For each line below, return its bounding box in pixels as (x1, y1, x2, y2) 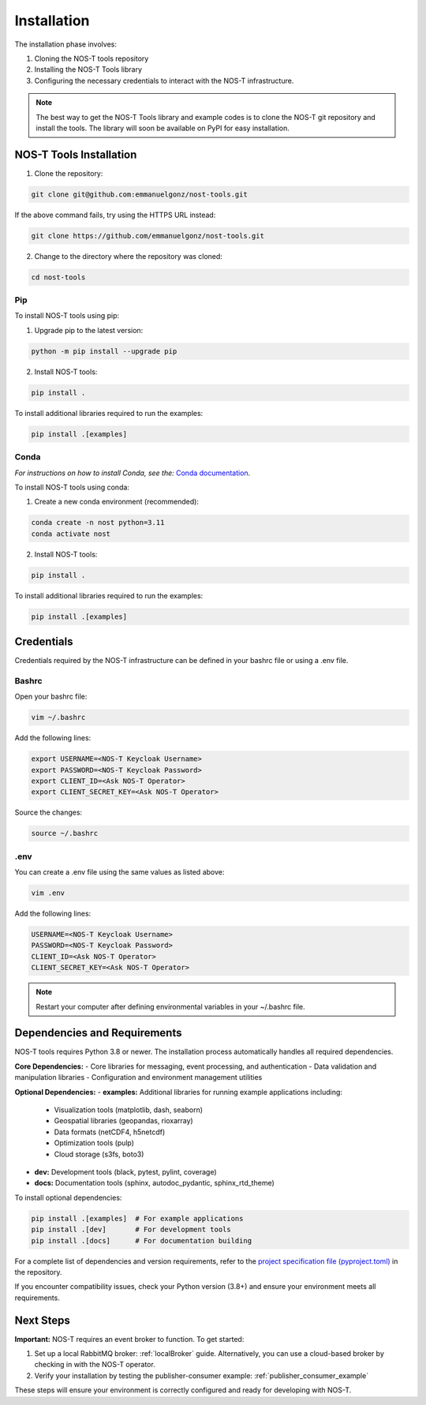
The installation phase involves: (14, 39, 118, 49)
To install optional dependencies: (14, 1193, 122, 1202)
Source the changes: (14, 807, 83, 817)
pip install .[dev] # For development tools (31, 1225, 232, 1235)
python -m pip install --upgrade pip (31, 347, 177, 355)
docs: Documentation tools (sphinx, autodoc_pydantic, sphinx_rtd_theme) (34, 1178, 275, 1188)
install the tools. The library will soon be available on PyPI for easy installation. (35, 123, 290, 133)
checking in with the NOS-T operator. (34, 1360, 155, 1369)
